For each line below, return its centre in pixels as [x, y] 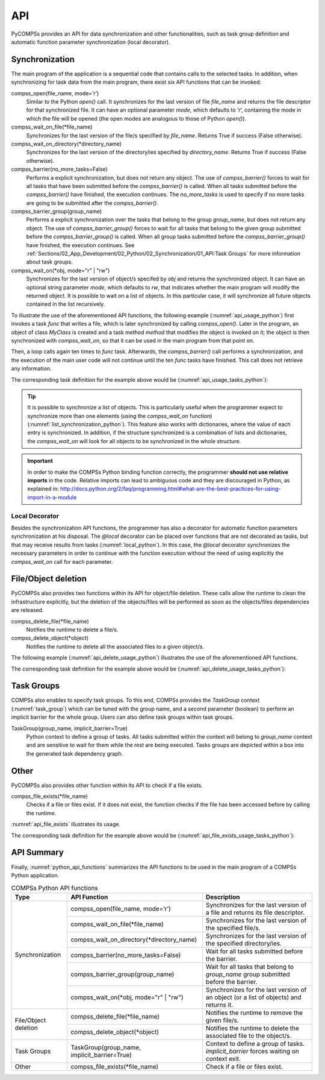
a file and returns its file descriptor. [255, 912]
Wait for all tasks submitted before [254, 951]
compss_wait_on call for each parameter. [62, 561]
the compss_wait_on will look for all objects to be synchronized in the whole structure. [134, 441]
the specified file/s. [233, 927]
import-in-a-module [52, 497]
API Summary [38, 852]
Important [40, 461]
